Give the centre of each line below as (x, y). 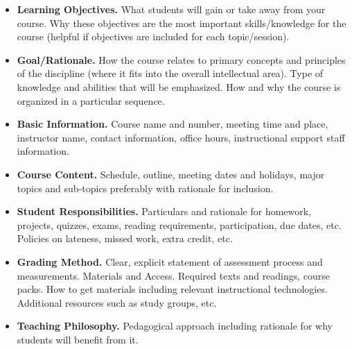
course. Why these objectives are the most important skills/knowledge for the (182, 23)
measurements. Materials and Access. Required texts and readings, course (174, 275)
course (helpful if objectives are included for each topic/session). (153, 36)
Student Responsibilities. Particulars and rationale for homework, (164, 211)
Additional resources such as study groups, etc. (117, 302)
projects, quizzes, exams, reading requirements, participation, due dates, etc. (179, 224)
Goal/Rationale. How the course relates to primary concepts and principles (181, 59)
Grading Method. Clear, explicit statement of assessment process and (170, 261)
